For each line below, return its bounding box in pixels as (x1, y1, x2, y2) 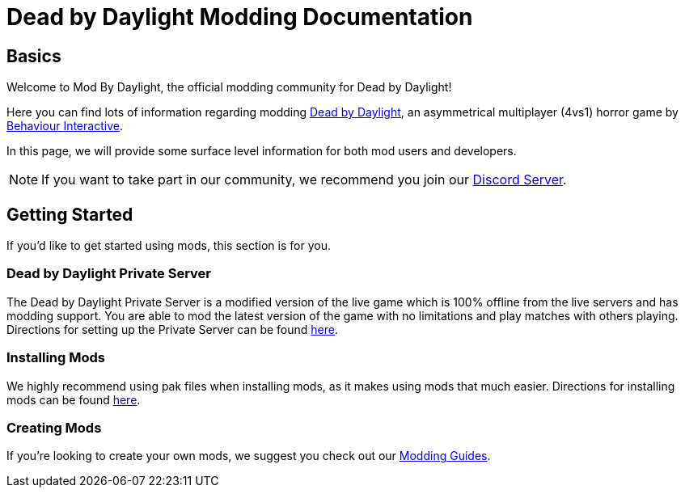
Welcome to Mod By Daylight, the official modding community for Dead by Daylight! (6, 80, 452, 95)
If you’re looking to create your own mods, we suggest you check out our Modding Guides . (6, 449, 491, 463)
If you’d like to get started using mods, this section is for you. (6, 239, 331, 253)
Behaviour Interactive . (6, 119, 123, 133)
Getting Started (6, 204, 133, 225)
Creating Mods (6, 419, 102, 436)
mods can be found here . (6, 392, 141, 407)
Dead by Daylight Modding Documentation (6, 3, 473, 31)
